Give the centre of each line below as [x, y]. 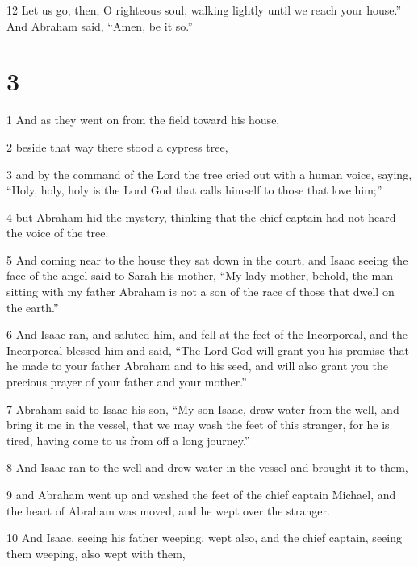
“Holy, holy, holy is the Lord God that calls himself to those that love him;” [194, 190]
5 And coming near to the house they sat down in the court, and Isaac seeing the [207, 259]
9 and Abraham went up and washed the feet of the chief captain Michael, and [201, 494]
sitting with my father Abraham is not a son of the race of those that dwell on [201, 292]
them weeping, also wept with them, [96, 553]
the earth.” [33, 307]
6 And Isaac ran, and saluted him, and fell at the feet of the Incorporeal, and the [207, 334]
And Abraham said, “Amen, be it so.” [100, 25]
